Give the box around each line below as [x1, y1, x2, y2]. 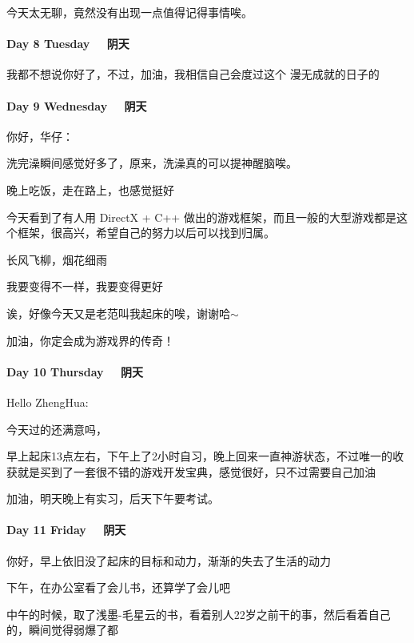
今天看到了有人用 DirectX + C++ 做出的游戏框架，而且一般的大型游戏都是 [6, 208, 396, 225]
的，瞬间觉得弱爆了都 [6, 621, 118, 638]
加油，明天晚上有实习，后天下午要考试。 [6, 490, 219, 507]
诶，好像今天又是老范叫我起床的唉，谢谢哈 [6, 304, 230, 321]
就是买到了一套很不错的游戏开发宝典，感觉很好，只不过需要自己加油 [17, 463, 376, 480]
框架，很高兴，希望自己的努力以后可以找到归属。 [17, 224, 275, 241]
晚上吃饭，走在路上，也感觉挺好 [6, 181, 174, 198]
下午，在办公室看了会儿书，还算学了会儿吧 [6, 579, 230, 596]
